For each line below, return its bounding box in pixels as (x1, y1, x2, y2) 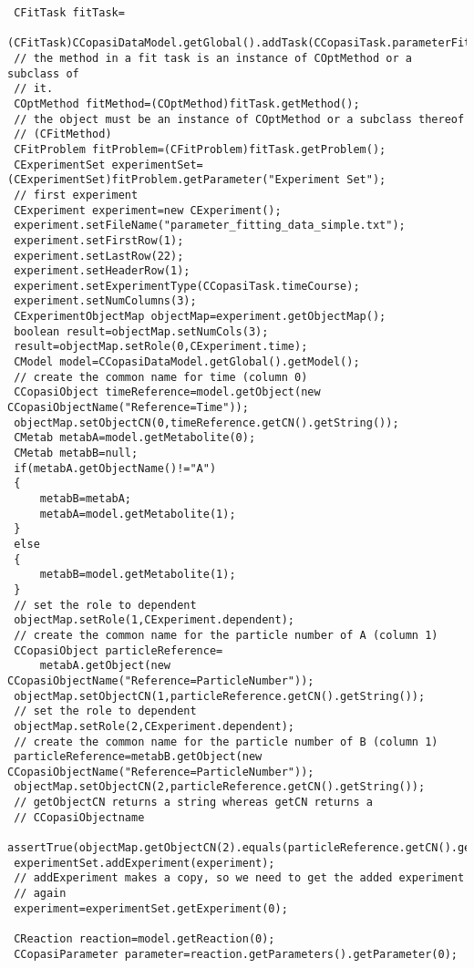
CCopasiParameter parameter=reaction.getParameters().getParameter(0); (14, 947, 458, 961)
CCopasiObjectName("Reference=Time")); (7, 401, 249, 415)
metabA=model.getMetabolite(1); (39, 507, 236, 520)
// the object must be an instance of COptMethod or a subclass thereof (14, 112, 465, 126)
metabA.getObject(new (39, 659, 170, 673)
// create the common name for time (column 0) (14, 370, 308, 384)
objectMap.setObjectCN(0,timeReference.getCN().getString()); (14, 416, 399, 429)
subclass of (7, 67, 79, 80)
